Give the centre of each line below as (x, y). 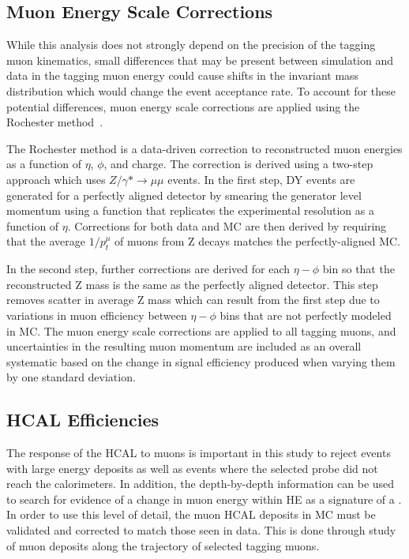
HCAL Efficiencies (83, 420)
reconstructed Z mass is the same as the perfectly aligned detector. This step (192, 284)
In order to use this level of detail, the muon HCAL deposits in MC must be (191, 514)
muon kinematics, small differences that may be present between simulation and (200, 60)
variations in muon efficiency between (97, 315)
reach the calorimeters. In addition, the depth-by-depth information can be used (201, 484)
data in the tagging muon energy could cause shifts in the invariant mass (183, 75)
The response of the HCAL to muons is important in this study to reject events (199, 453)
